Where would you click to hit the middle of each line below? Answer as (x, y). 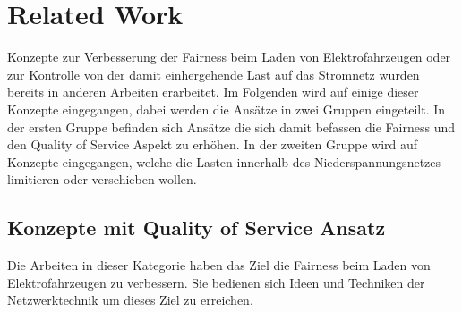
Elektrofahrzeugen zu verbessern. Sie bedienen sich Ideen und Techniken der (216, 282)
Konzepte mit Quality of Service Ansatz (197, 228)
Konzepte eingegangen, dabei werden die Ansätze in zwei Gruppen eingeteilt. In (227, 109)
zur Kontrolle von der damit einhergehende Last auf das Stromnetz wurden (214, 74)
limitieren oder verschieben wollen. (102, 179)
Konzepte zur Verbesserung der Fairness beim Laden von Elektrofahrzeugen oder (229, 57)
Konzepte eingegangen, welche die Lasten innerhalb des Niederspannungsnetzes (224, 161)
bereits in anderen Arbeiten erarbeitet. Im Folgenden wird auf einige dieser (213, 92)
